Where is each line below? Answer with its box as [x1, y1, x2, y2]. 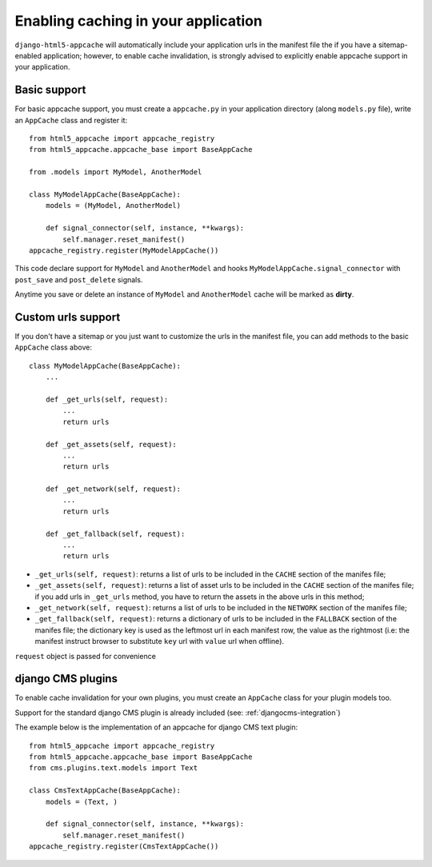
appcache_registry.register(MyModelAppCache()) [29, 246, 219, 255]
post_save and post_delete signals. [14, 274, 143, 284]
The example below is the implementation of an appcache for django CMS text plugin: [14, 722, 298, 732]
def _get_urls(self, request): [45, 394, 169, 404]
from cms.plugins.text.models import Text [29, 764, 198, 773]
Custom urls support [14, 310, 121, 324]
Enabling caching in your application [14, 12, 263, 30]
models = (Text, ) [45, 797, 118, 806]
